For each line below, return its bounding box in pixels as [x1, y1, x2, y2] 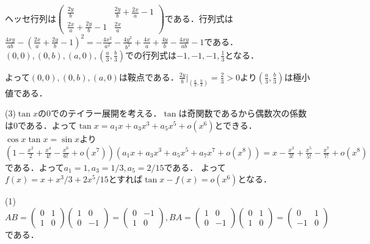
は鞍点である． [118, 70, 179, 83]
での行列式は [125, 48, 177, 61]
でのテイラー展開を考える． [50, 107, 162, 120]
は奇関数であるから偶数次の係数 [178, 107, 307, 120]
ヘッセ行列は [5, 12, 56, 24]
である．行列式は [164, 12, 233, 24]
